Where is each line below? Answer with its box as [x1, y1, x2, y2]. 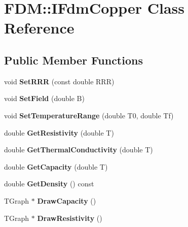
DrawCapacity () [37, 195, 96, 206]
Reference [4, 17, 74, 38]
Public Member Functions [4, 52, 143, 68]
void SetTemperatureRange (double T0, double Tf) [4, 110, 174, 120]
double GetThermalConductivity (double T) [4, 144, 153, 155]
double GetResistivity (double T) [4, 127, 114, 138]
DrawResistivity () [37, 212, 102, 223]
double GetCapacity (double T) [4, 161, 108, 172]
